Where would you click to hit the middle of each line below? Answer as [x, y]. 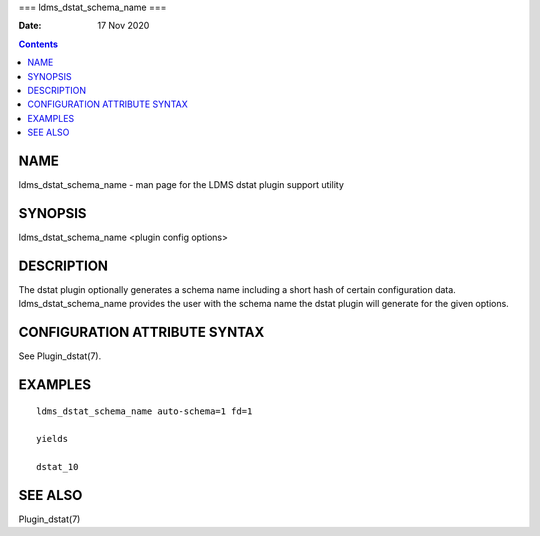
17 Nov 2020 [123, 26]
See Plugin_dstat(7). [60, 356]
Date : [30, 26]
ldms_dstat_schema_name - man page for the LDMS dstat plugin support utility [181, 185]
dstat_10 [57, 467]
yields [52, 439]
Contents [38, 44]
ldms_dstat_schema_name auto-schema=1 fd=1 [144, 411]
